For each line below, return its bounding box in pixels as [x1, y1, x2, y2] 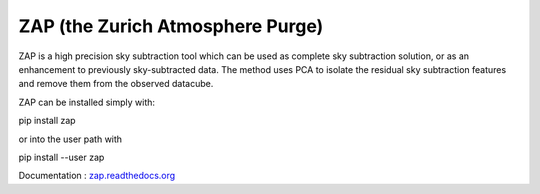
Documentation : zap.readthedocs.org [18, 170, 176, 182]
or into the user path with [18, 133, 123, 145]
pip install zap [18, 115, 76, 127]
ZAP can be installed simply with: [18, 96, 155, 108]
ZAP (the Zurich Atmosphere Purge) [18, 15, 324, 37]
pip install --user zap [18, 151, 105, 163]
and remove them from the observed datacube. [18, 78, 214, 90]
